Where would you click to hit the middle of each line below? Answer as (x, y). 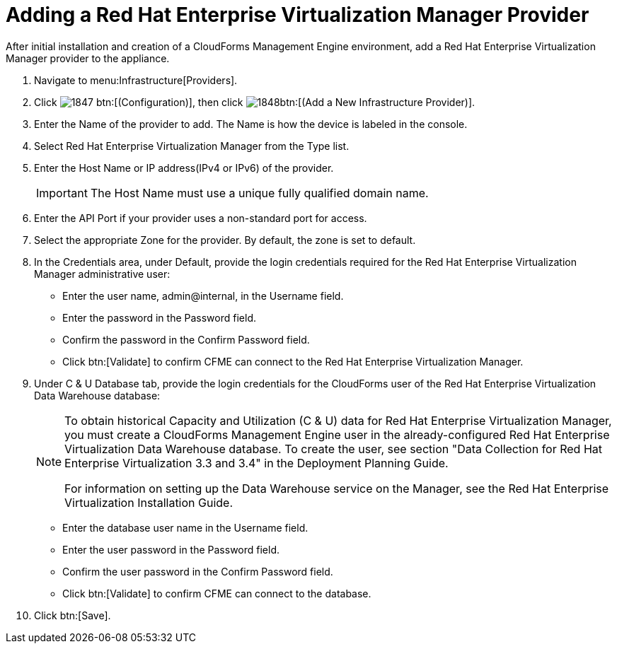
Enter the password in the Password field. (159, 317)
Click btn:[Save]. (73, 615)
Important (62, 193)
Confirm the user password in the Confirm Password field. (198, 571)
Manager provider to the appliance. (88, 58)
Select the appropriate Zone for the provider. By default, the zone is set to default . (225, 240)
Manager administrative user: (102, 274)
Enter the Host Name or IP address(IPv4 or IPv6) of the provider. (184, 168)
